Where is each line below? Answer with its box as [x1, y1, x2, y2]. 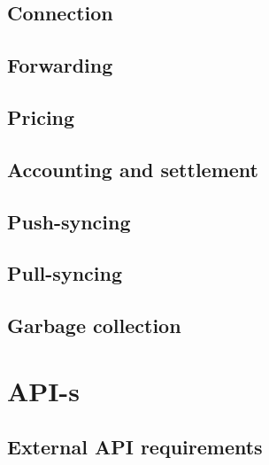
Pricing [7, 103, 75, 130]
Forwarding [7, 51, 113, 79]
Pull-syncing [7, 260, 122, 287]
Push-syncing [7, 207, 131, 235]
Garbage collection [7, 312, 181, 339]
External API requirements [7, 433, 263, 461]
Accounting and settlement [7, 155, 258, 182]
